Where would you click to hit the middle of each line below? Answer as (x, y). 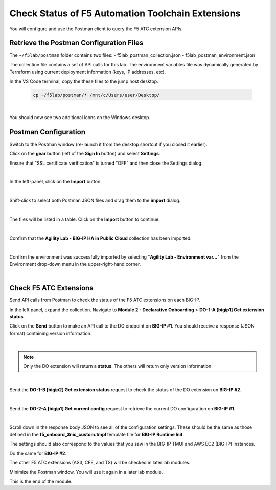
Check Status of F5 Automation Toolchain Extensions (125, 13)
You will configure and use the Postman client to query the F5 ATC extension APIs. (96, 29)
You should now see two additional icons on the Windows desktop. (80, 117)
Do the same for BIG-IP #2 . (38, 453)
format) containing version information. (51, 333)
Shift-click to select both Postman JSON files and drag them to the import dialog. (95, 201)
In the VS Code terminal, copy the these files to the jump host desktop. (84, 81)
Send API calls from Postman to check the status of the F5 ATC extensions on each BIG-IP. (105, 300)
